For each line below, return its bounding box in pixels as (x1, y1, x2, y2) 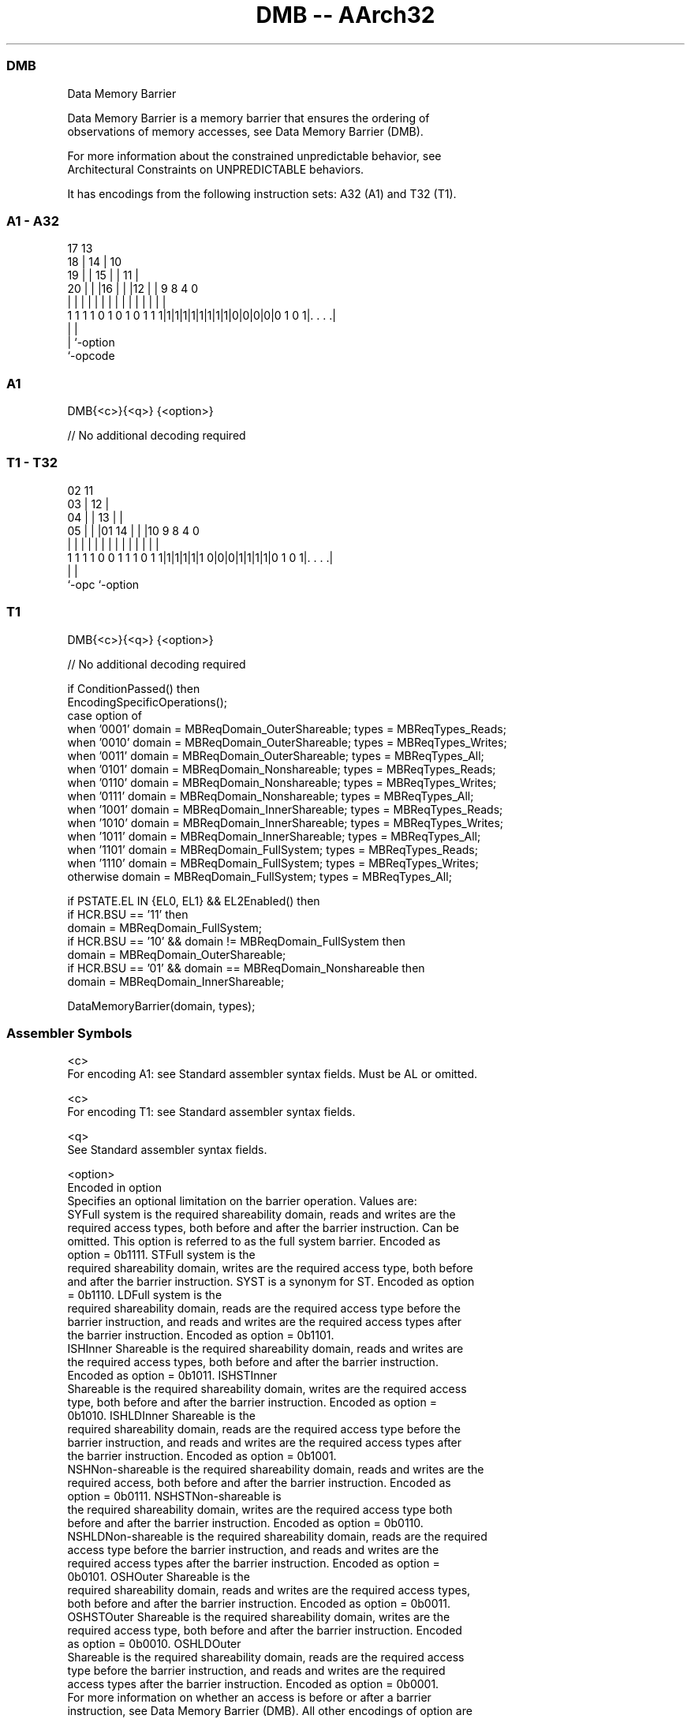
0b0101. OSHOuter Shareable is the (67, 1570, 250, 1584)
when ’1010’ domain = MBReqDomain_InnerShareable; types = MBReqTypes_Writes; (67, 815, 504, 830)
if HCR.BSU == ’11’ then (67, 907, 189, 921)
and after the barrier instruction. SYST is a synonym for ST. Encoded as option (67, 1275, 475, 1289)
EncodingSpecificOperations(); (67, 695, 228, 709)
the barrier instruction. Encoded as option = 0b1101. (67, 1328, 334, 1343)
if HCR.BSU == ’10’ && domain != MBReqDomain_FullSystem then (67, 934, 405, 948)
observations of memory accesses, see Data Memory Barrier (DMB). (67, 124, 424, 138)
